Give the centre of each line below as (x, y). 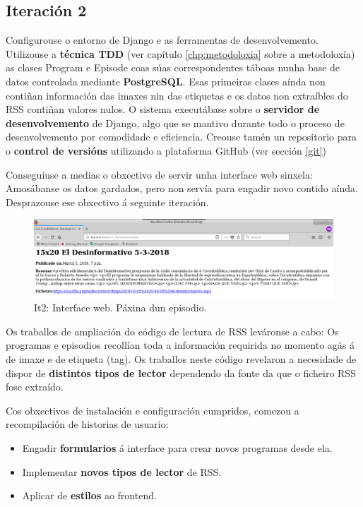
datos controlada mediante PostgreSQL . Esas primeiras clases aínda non (166, 81)
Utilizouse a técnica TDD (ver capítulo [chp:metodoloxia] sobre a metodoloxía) (180, 53)
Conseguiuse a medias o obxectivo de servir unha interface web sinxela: (159, 174)
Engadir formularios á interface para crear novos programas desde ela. (177, 448)
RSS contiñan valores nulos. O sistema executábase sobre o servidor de (163, 109)
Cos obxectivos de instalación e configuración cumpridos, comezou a (153, 410)
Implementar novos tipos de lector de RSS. (122, 471)
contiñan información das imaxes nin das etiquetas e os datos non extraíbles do (177, 95)
